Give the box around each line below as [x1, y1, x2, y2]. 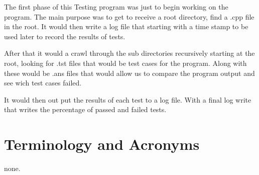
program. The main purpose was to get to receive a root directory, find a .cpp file [4, 11, 254, 22]
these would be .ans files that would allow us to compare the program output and [4, 67, 255, 78]
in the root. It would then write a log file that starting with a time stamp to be [4, 21, 248, 32]
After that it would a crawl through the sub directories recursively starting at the [4, 48, 255, 58]
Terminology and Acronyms [4, 134, 200, 154]
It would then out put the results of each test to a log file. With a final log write [4, 94, 251, 105]
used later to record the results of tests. [4, 31, 125, 41]
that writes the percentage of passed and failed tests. [4, 104, 167, 115]
